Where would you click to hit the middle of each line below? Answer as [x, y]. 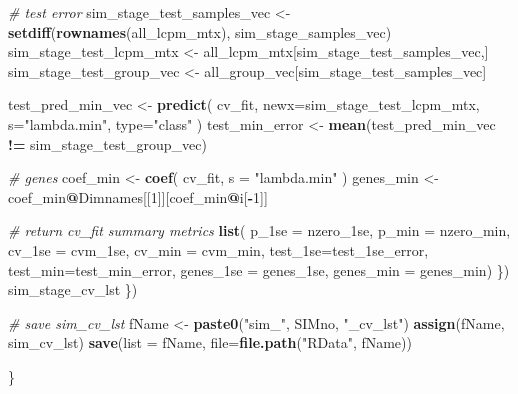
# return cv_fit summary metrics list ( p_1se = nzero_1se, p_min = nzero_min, [259, 230]
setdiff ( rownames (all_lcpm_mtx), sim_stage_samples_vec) [200, 31]
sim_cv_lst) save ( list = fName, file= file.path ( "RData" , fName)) [210, 342]
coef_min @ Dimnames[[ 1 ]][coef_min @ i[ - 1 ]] [138, 196]
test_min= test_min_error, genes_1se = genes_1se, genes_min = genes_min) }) [259, 269]
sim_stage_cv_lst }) [73, 289]
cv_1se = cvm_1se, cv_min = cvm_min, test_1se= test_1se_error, [218, 249]
